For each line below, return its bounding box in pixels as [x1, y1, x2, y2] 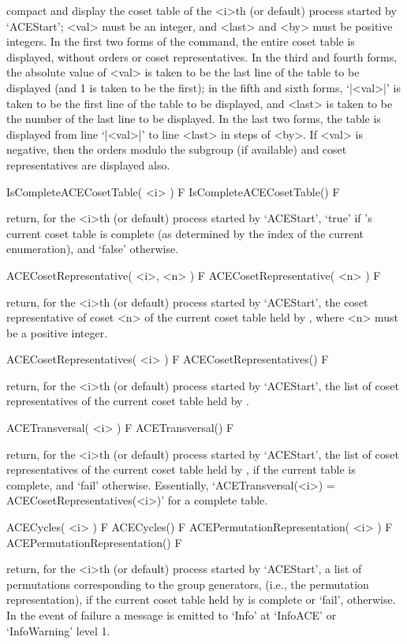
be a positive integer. [6, 324, 108, 341]
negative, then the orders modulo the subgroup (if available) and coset [6, 141, 347, 158]
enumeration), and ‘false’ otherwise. [6, 240, 179, 257]
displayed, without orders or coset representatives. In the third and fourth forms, [6, 48, 398, 65]
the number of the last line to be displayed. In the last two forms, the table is [6, 110, 381, 127]
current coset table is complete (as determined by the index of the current [6, 225, 364, 241]
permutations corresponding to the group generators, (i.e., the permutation [6, 575, 369, 592]
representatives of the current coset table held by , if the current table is [6, 461, 356, 478]
